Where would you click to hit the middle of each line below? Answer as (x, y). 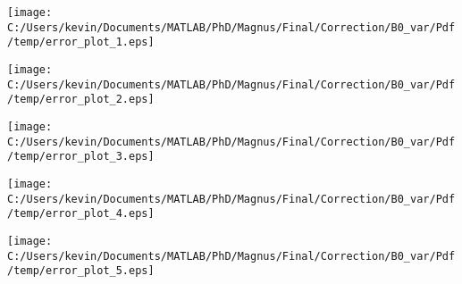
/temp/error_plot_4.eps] (81, 214)
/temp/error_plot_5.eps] (81, 271)
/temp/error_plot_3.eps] (81, 157)
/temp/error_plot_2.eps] (81, 100)
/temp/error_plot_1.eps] (81, 42)
